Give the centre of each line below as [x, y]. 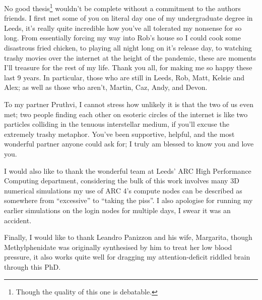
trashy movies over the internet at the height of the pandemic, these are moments [130, 57]
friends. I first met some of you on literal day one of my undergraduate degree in [128, 18]
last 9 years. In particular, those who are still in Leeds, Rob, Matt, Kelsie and [124, 77]
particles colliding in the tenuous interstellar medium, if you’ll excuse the [117, 124]
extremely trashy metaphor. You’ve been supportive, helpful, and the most [119, 134]
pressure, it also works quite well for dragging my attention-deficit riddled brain [127, 257]
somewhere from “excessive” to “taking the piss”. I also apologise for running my [128, 200]
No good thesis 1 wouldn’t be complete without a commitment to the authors [122, 7]
